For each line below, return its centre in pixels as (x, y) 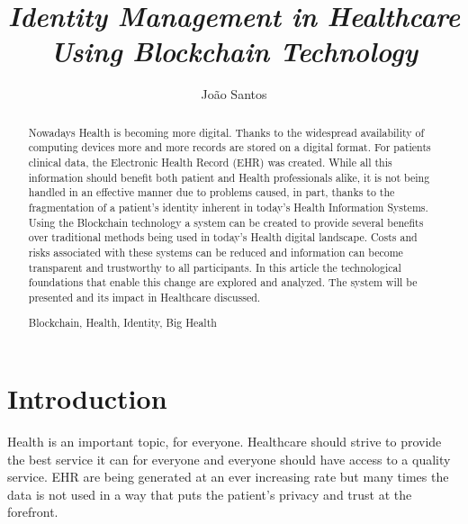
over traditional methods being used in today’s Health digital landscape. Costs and (223, 237)
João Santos (234, 94)
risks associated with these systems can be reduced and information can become (216, 252)
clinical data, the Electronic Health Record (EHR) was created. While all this (210, 163)
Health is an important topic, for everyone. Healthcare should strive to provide (225, 442)
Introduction (87, 398)
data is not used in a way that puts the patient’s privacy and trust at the (210, 494)
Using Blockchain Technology (234, 51)
